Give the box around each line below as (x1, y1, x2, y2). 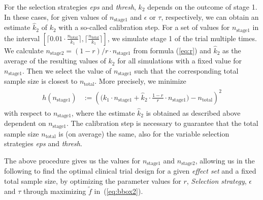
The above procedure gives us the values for (4, 155, 141, 165)
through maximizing (23, 185, 86, 196)
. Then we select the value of (22, 65, 112, 76)
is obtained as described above (146, 107, 241, 118)
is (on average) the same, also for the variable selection (58, 128, 229, 139)
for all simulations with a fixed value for (117, 55, 242, 66)
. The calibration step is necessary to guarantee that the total (67, 118, 258, 128)
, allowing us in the (195, 155, 255, 165)
